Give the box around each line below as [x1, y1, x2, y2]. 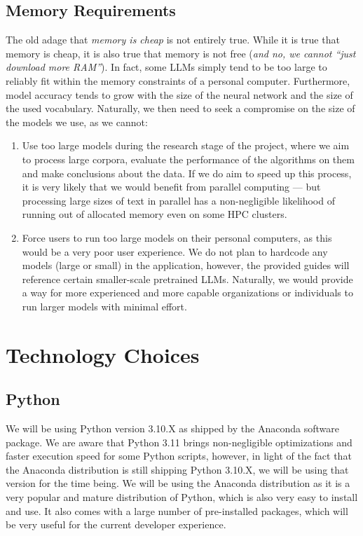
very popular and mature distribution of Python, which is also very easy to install [6, 490, 358, 504]
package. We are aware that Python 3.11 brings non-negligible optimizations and [6, 434, 352, 449]
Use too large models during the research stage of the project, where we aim [22, 138, 350, 153]
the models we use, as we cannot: [6, 114, 148, 129]
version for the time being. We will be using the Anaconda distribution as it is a [6, 476, 350, 490]
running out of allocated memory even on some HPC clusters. [22, 207, 287, 221]
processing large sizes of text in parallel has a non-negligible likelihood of [22, 193, 335, 207]
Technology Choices [6, 340, 200, 369]
